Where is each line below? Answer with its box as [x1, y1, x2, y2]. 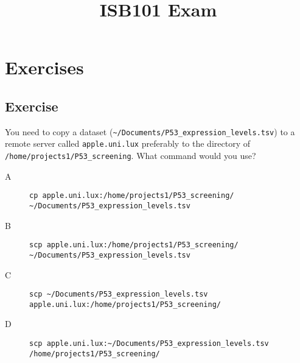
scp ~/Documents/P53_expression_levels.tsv [29, 290, 208, 299]
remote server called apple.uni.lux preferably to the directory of [5, 137, 250, 150]
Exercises [5, 55, 84, 80]
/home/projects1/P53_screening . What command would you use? [5, 149, 256, 162]
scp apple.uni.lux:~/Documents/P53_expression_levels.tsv [29, 339, 269, 348]
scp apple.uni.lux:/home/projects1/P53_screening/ [29, 241, 239, 250]
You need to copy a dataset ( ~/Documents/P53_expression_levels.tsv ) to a [5, 125, 295, 138]
